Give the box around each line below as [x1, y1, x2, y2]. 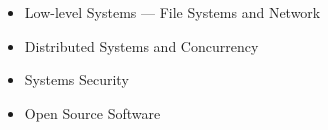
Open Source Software [24, 102, 161, 123]
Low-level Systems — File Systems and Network [24, 2, 321, 22]
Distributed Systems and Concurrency [24, 35, 259, 56]
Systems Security [24, 69, 129, 90]
